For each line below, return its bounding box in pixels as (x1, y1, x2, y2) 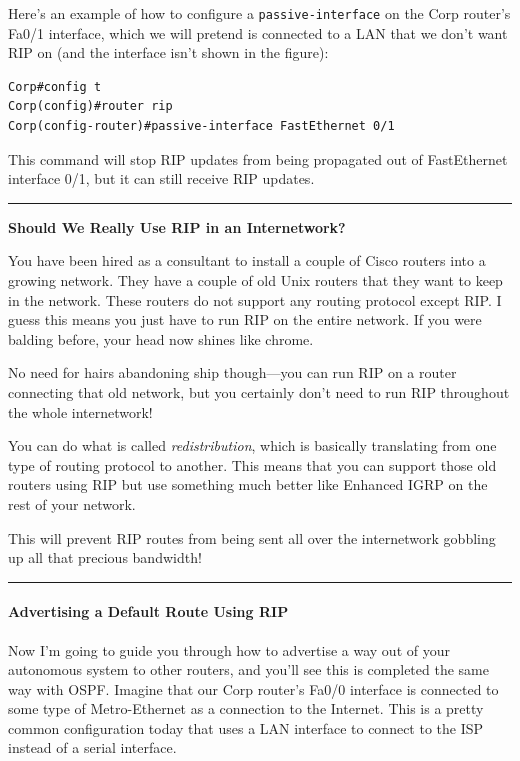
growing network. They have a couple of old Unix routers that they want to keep (8, 270, 503, 290)
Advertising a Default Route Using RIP (8, 601, 289, 622)
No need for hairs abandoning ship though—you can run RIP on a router (8, 362, 457, 383)
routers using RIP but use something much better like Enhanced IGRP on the (8, 474, 488, 495)
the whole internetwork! (8, 401, 153, 422)
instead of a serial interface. (8, 737, 177, 758)
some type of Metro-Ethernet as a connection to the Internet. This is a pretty (8, 698, 484, 719)
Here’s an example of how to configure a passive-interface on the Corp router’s (8, 3, 511, 23)
